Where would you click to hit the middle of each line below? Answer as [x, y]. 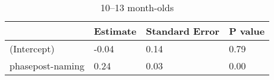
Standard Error [183, 31]
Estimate [115, 31]
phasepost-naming [47, 66]
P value [247, 31]
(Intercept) [32, 49]
